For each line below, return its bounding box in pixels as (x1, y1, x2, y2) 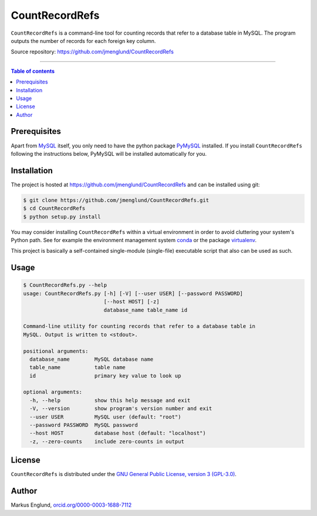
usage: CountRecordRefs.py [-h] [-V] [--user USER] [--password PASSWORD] (23, 290, 244, 297)
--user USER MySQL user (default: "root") (29, 413, 181, 420)
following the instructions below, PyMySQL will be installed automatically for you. (11, 150, 207, 157)
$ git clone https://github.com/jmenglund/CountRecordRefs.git (23, 197, 210, 203)
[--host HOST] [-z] (103, 299, 160, 305)
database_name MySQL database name (29, 356, 154, 363)
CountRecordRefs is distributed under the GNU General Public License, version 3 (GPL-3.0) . (11, 471, 237, 478)
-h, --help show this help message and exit (29, 397, 191, 404)
